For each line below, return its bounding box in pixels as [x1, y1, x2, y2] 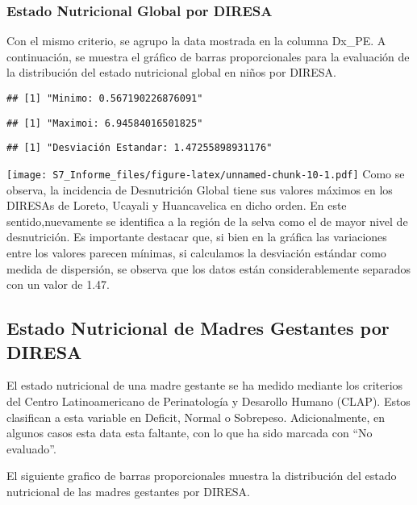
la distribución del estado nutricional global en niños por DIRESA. [6, 64, 336, 81]
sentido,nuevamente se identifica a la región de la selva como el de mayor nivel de [6, 212, 408, 229]
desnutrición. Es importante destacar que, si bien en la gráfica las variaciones [6, 228, 387, 245]
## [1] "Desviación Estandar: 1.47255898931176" [6, 142, 273, 154]
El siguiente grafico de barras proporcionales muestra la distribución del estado [6, 467, 397, 484]
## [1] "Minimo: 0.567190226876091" [6, 93, 203, 104]
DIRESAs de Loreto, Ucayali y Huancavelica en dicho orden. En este [6, 197, 347, 214]
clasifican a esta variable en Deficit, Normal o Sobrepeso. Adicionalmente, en [6, 408, 386, 425]
